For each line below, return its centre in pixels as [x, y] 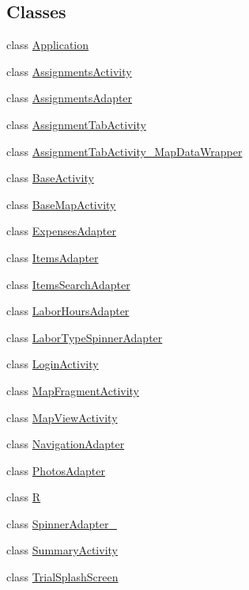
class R [24, 497]
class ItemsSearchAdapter [68, 284]
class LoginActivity [53, 364]
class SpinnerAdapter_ [62, 523]
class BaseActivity [50, 178]
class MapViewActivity [62, 417]
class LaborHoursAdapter [68, 311]
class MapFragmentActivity [73, 390]
